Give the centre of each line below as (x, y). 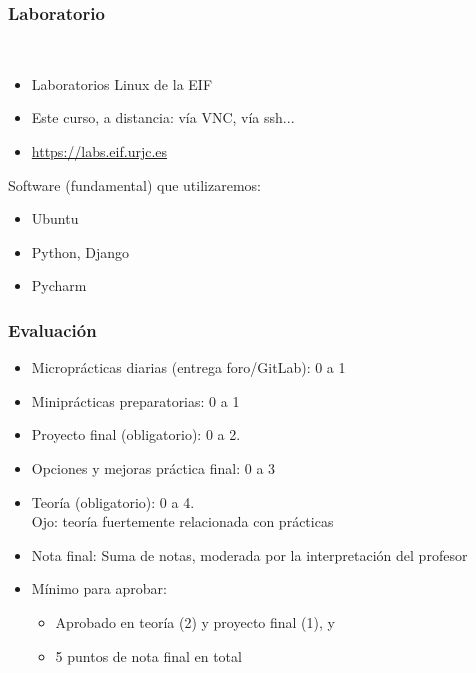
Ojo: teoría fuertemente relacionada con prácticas (182, 521)
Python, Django (80, 251)
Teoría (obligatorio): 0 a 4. (113, 501)
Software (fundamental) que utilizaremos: (134, 184)
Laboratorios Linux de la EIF (122, 83)
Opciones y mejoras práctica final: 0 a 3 (153, 467)
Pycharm (59, 285)
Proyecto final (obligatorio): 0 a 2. (136, 434)
